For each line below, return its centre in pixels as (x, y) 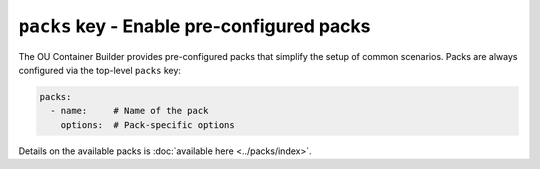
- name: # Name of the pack (129, 111)
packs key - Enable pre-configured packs (194, 26)
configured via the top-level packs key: (100, 70)
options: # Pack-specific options (147, 124)
